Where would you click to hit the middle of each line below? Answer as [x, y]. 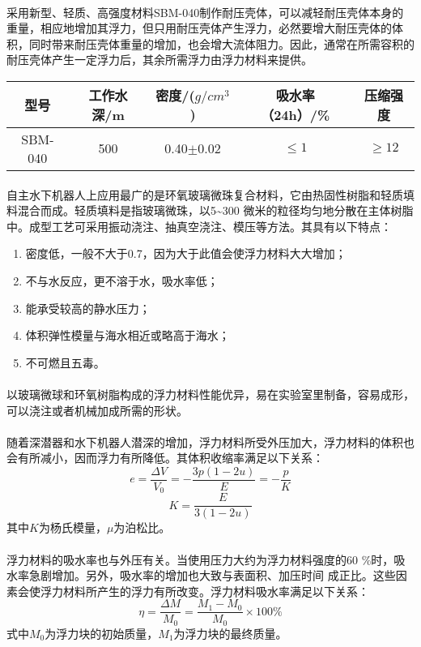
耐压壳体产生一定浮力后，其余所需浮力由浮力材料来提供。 [159, 60]
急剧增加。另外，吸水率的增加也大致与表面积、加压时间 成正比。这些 [212, 575]
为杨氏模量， [72, 527]
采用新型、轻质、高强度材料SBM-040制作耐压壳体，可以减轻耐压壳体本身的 [205, 12]
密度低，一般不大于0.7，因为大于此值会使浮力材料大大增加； [186, 253]
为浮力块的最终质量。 [230, 633]
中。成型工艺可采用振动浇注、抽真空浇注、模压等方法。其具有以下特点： [199, 226]
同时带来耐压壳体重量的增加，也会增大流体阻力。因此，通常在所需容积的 [221, 43]
